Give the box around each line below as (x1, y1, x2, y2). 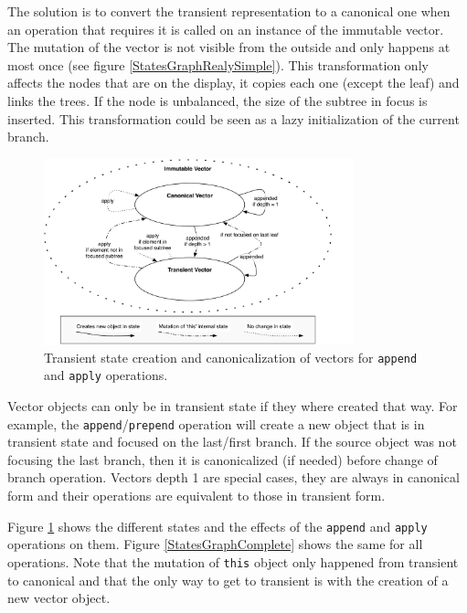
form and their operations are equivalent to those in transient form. (7, 486, 386, 505)
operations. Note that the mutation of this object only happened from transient (7, 552, 459, 571)
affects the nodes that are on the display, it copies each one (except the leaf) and (7, 73, 460, 92)
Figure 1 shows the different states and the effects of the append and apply (7, 516, 428, 535)
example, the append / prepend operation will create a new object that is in (7, 414, 425, 433)
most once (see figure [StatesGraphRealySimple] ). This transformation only (7, 55, 429, 74)
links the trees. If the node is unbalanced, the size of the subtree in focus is (7, 90, 428, 110)
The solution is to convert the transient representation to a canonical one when (7, 2, 451, 20)
